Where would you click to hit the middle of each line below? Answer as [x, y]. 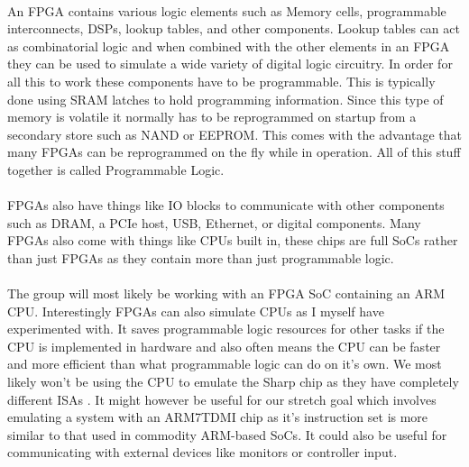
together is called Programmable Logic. [116, 169]
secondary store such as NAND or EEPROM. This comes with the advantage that [234, 134]
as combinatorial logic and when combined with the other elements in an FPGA [229, 46]
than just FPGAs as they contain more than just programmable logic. [201, 257]
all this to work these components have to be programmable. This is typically [221, 81]
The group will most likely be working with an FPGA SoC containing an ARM [226, 293]
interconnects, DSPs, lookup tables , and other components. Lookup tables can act [234, 28]
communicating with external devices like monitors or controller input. [202, 452]
